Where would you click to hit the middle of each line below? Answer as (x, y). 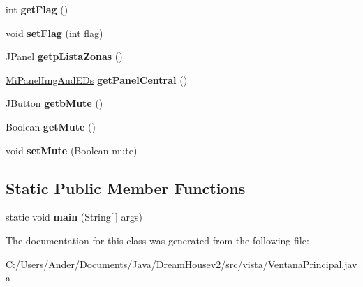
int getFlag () (37, 9)
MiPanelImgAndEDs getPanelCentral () (97, 79)
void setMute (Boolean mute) (72, 150)
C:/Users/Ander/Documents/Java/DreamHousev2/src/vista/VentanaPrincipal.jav (181, 264)
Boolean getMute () (51, 126)
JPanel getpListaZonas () (64, 56)
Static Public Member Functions (126, 187)
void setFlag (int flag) (54, 32)
